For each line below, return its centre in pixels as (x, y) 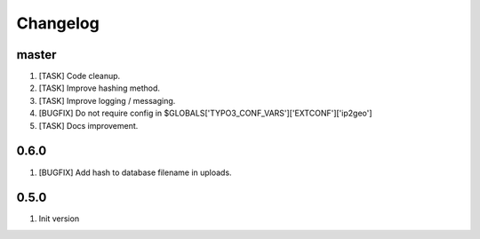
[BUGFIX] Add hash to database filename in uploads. (135, 172)
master (36, 55)
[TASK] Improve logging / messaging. (107, 100)
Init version (59, 219)
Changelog (58, 23)
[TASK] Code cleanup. (80, 76)
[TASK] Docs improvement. (88, 125)
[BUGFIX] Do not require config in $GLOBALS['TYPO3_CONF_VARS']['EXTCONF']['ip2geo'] (205, 113)
